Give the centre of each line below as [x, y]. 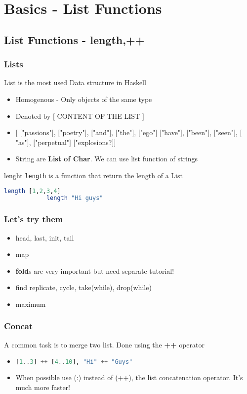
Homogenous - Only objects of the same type [84, 99]
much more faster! [43, 387]
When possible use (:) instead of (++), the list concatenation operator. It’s [129, 377]
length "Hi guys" [75, 198]
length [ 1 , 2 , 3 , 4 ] [32, 191]
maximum [31, 304]
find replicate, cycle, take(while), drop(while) [83, 287]
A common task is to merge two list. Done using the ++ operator [104, 344]
